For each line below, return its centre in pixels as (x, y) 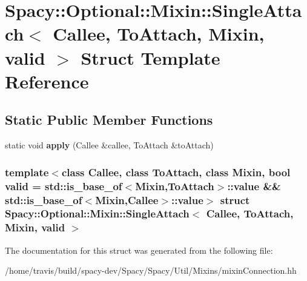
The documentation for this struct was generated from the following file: (139, 250)
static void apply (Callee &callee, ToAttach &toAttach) (109, 145)
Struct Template (150, 57)
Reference (47, 81)
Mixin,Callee (127, 200)
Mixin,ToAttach (175, 186)
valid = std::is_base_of (64, 186)
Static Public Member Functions (109, 120)
